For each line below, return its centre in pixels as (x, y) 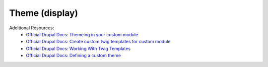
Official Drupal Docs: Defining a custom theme (73, 56)
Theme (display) (44, 13)
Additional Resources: (32, 28)
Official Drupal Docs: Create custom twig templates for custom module (98, 42)
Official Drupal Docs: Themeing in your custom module (82, 34)
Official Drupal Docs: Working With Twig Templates (78, 48)
